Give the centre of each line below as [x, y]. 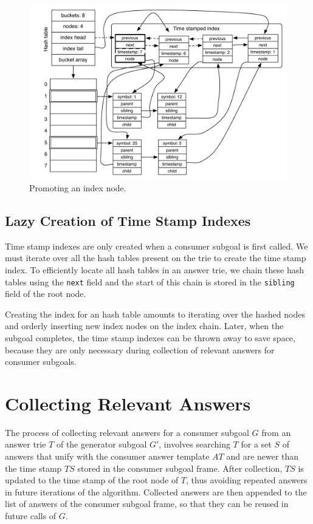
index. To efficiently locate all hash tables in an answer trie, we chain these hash [154, 269]
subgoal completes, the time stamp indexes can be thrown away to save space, [150, 337]
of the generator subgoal [101, 444]
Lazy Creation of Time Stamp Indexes [128, 220]
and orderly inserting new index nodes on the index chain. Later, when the [144, 326]
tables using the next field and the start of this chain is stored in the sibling [150, 281]
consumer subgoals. [41, 362]
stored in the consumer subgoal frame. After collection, [180, 468]
